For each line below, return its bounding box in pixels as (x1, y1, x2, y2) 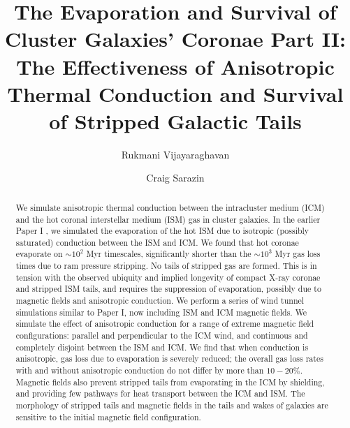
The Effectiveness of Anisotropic (16, 52, 335, 80)
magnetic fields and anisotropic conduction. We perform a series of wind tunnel (15, 295, 305, 307)
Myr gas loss (275, 248, 321, 260)
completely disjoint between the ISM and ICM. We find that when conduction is (15, 341, 309, 353)
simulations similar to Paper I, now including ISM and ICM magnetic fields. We (15, 306, 307, 318)
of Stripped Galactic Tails (49, 106, 302, 135)
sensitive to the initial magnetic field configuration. (15, 411, 201, 422)
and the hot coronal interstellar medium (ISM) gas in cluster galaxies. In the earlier (15, 213, 321, 225)
